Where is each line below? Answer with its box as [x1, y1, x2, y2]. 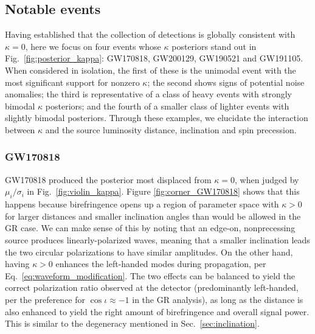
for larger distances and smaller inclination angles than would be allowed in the [5, 209, 301, 222]
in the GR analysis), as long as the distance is [132, 293, 303, 305]
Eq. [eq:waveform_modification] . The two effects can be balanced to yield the [5, 269, 296, 282]
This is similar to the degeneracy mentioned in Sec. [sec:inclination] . [5, 317, 260, 330]
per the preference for [5, 293, 85, 305]
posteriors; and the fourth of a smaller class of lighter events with [45, 99, 289, 112]
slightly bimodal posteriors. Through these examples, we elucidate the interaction [5, 111, 308, 124]
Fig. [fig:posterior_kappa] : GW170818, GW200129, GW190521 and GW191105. [5, 52, 303, 64]
